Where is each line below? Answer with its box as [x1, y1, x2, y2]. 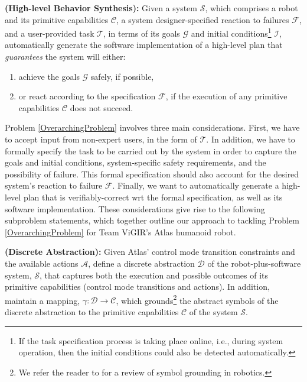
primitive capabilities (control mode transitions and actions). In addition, [5, 280, 270, 293]
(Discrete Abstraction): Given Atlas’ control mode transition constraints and [5, 245, 295, 258]
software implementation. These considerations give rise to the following [5, 202, 265, 215]
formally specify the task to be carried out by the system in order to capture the [5, 144, 296, 157]
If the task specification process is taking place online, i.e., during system [18, 334, 283, 347]
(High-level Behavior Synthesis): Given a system [5, 2, 197, 14]
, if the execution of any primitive [165, 90, 288, 102]
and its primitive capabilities [5, 13, 109, 25]
